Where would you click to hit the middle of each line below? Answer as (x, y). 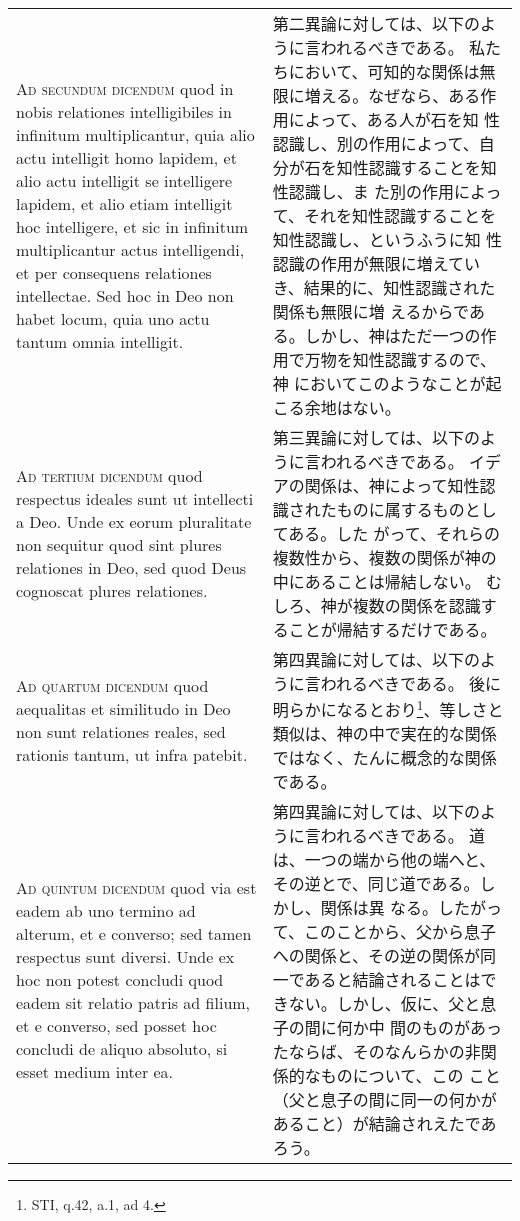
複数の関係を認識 (416, 605)
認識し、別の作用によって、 (375, 143)
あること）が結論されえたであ (384, 1124)
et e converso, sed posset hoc (116, 1025)
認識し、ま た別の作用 (371, 191)
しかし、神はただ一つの (392, 335)
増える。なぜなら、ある (392, 95)
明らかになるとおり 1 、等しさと (388, 708)
